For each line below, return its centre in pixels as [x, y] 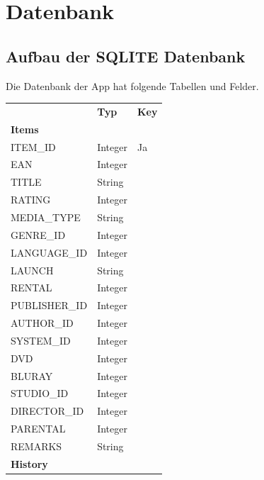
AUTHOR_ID [42, 323]
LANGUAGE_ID [49, 252]
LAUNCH [32, 270]
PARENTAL [38, 429]
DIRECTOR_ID [47, 411]
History [29, 463]
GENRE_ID [38, 234]
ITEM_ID [33, 146]
